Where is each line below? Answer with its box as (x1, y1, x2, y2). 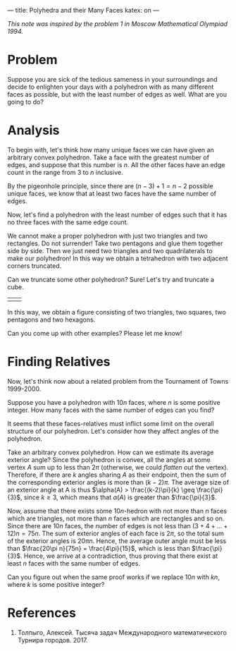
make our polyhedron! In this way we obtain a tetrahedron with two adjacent (7, 254, 228, 262)
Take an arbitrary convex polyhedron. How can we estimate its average (7, 448, 214, 456)
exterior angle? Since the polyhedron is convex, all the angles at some (7, 455, 211, 464)
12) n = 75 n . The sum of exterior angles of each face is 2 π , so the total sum (7, 529, 224, 537)
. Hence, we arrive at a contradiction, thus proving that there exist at (20, 552, 218, 560)
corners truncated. (7, 261, 62, 270)
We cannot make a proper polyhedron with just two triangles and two (7, 231, 208, 240)
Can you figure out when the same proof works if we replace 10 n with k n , (7, 573, 220, 581)
